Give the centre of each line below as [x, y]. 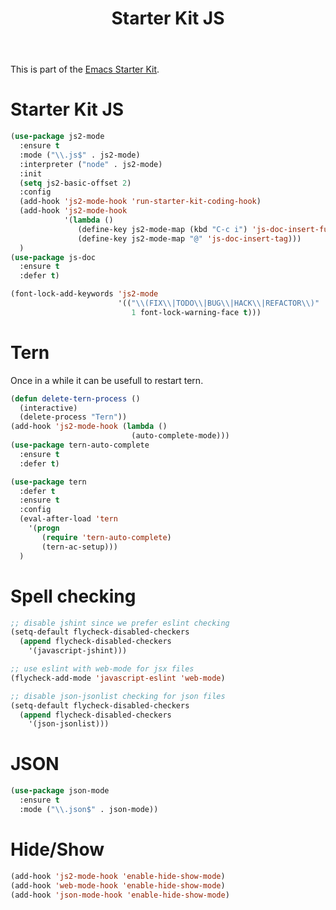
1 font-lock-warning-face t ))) [196, 312]
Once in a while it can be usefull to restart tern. [107, 380]
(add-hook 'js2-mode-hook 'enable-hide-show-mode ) [118, 876]
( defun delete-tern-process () [75, 398]
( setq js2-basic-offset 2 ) [75, 183]
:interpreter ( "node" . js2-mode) [91, 164]
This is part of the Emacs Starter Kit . [85, 69]
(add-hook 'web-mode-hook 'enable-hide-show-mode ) [118, 885]
